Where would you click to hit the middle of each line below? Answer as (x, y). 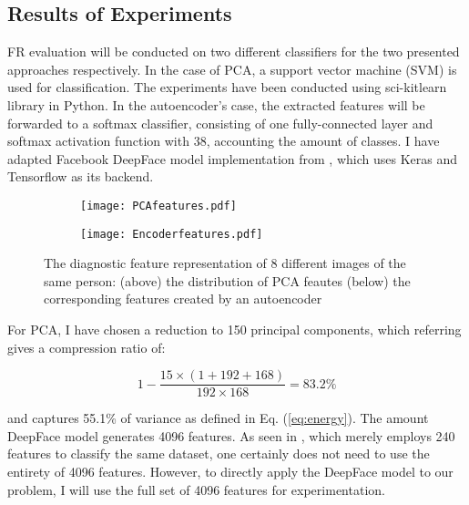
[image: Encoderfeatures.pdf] (172, 234)
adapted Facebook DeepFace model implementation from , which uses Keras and (233, 158)
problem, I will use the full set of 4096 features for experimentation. (196, 489)
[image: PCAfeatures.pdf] (158, 206)
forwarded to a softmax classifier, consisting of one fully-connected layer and (220, 123)
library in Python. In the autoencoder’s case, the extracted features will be (216, 104)
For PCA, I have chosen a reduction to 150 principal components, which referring (234, 330)
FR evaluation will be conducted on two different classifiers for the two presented (234, 52)
